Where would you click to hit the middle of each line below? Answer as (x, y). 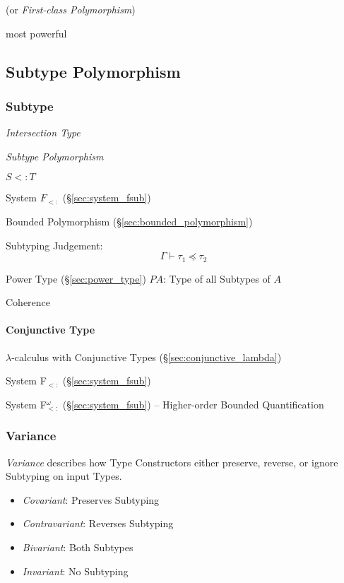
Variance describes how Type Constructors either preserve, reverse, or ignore (172, 462)
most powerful (36, 33)
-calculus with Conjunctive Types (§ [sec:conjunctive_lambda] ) (147, 357)
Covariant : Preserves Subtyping (91, 499)
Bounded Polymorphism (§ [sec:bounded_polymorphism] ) (129, 221)
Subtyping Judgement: (54, 245)
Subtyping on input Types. (64, 476)
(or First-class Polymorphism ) (71, 9)
